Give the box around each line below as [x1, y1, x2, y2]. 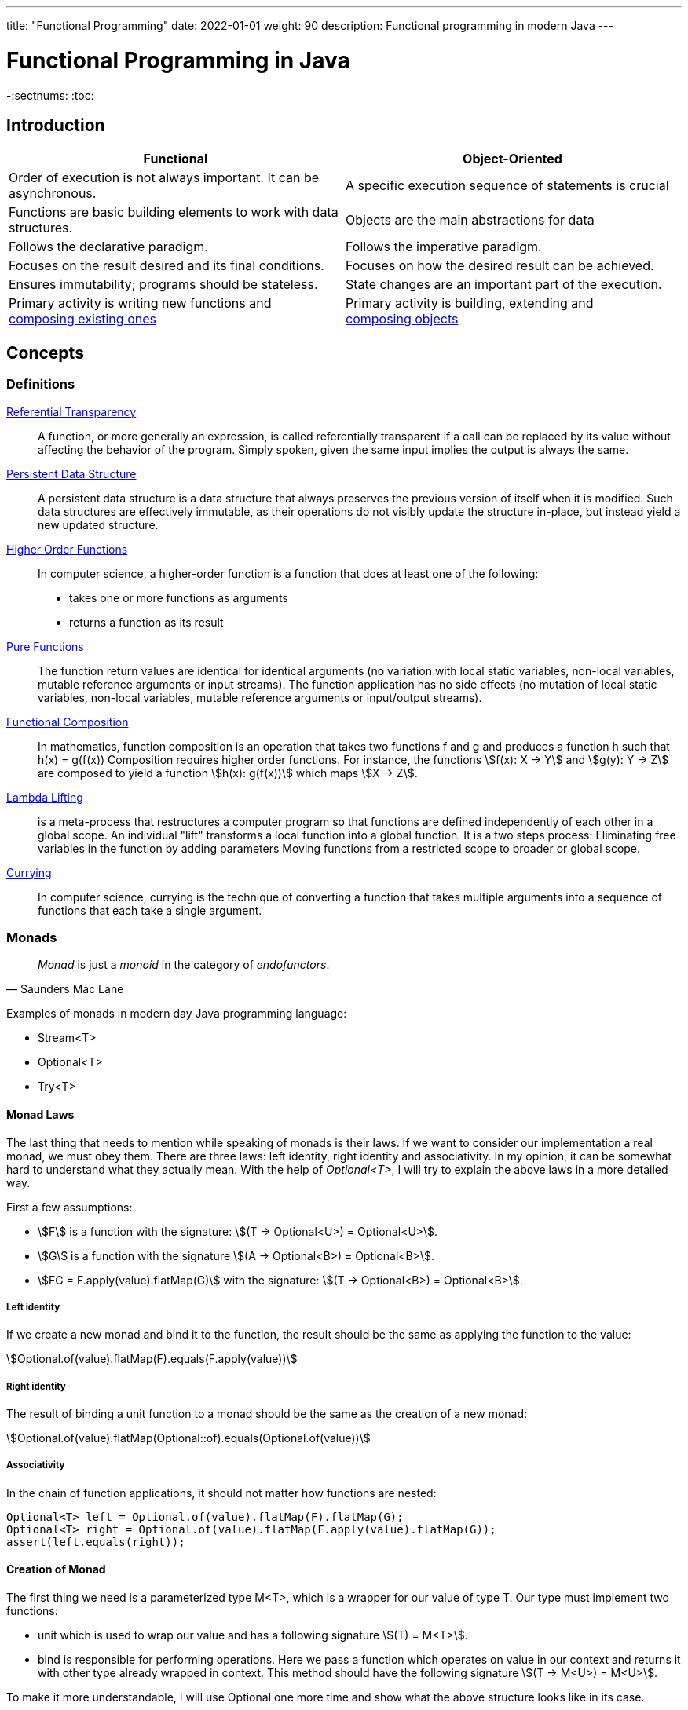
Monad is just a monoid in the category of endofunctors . [38, 958, 330, 972]
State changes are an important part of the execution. [346, 276, 662, 293]
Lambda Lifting [6, 790, 83, 804]
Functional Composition [6, 714, 129, 729]
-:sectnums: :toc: [6, 88, 94, 102]
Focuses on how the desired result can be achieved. [346, 258, 654, 274]
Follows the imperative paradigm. [346, 239, 542, 255]
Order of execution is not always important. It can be [9, 170, 320, 186]
